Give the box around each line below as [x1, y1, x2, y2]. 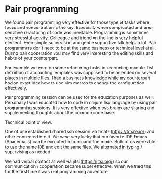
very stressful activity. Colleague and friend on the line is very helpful [5, 35, 143, 41]
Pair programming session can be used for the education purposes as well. [5, 94, 154, 100]
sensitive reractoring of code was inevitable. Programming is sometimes [5, 29, 148, 35]
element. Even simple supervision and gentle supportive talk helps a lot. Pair [5, 40, 157, 45]
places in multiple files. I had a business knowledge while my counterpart [5, 75, 151, 81]
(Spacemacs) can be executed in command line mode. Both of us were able [5, 138, 156, 144]
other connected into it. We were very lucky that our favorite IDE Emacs [5, 134, 147, 139]
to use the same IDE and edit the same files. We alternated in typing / [5, 144, 142, 150]
